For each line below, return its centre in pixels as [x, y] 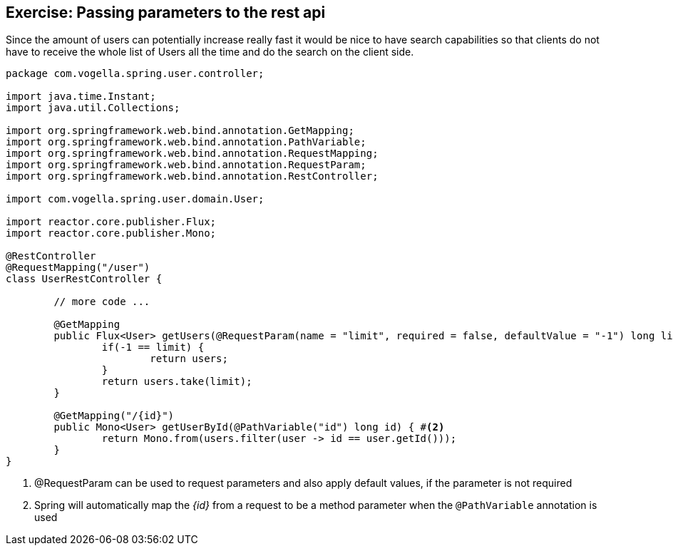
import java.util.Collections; [93, 108]
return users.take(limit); [177, 382]
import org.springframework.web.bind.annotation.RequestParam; [186, 165]
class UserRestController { [84, 279]
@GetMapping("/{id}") [114, 416]
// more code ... [102, 302]
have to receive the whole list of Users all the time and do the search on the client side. [210, 52]
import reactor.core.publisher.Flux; [111, 222]
